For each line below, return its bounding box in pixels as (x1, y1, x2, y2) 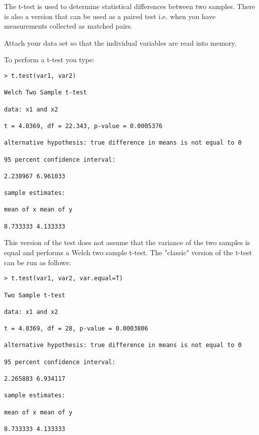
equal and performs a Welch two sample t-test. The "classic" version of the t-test (4, 247, 252, 258)
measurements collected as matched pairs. (4, 21, 133, 31)
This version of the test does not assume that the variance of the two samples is (4, 237, 250, 248)
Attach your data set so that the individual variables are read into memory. (4, 37, 237, 48)
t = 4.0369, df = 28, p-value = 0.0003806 (4, 325, 148, 333)
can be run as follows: (4, 257, 71, 267)
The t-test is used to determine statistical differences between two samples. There (4, 1, 255, 11)
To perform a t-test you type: (4, 54, 95, 65)
